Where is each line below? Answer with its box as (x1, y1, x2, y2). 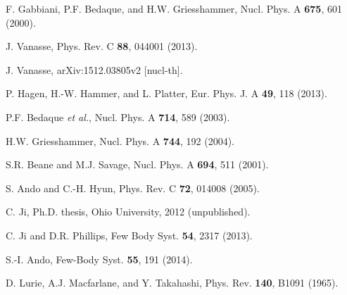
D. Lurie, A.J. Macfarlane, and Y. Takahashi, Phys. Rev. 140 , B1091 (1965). (6, 275, 339, 290)
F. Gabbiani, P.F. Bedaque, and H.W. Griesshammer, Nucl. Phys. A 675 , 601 (6, 1, 342, 15)
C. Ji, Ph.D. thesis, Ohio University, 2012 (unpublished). (6, 204, 251, 219)
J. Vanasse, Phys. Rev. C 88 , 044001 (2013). (6, 39, 198, 54)
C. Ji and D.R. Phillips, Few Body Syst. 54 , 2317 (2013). (6, 227, 253, 242)
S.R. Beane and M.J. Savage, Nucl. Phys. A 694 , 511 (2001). (6, 157, 269, 172)
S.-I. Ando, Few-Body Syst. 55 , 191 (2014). (6, 251, 193, 266)
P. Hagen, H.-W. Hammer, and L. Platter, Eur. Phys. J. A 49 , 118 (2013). (6, 86, 327, 101)
